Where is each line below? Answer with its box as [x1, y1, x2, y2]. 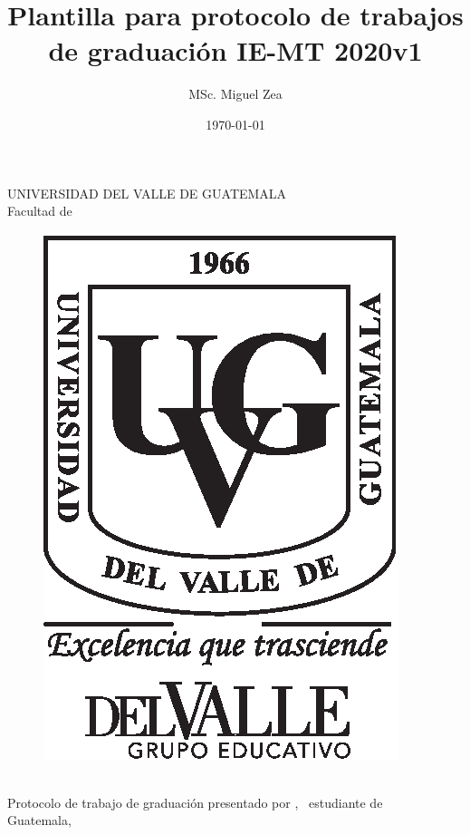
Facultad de [7, 201, 72, 220]
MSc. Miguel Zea [188, 84, 283, 103]
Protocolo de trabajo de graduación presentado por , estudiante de [7, 792, 383, 811]
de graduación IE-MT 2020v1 [48, 32, 423, 69]
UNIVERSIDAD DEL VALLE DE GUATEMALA [7, 183, 287, 202]
